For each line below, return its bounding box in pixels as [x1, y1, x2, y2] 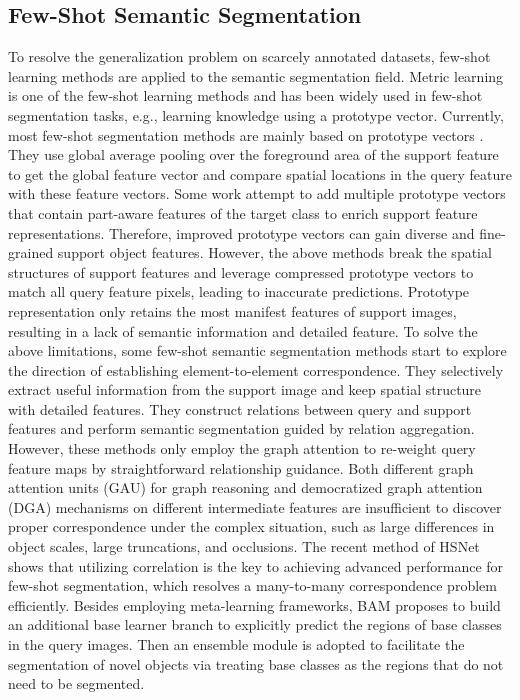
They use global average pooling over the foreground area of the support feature [8, 144, 499, 165]
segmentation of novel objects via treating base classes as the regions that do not [8, 653, 504, 674]
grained [8, 242, 54, 263]
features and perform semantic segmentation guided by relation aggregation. [8, 418, 475, 439]
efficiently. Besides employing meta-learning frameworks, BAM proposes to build [8, 594, 501, 615]
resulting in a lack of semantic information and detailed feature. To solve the [8, 320, 478, 341]
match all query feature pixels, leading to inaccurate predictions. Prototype [8, 281, 470, 302]
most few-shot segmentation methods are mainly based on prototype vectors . [8, 124, 484, 145]
